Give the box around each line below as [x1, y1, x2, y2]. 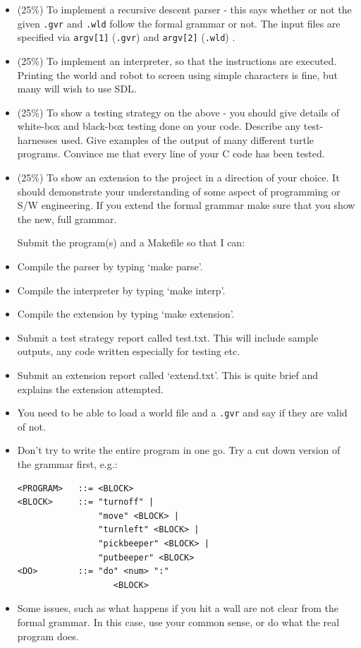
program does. [17, 628, 79, 643]
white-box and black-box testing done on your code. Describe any [17, 119, 301, 133]
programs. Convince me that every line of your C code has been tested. [17, 146, 325, 161]
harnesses [17, 132, 58, 147]
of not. [17, 419, 46, 433]
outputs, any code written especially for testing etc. [17, 344, 240, 359]
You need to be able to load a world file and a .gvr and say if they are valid [17, 405, 348, 420]
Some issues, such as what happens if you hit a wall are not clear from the [17, 601, 338, 616]
